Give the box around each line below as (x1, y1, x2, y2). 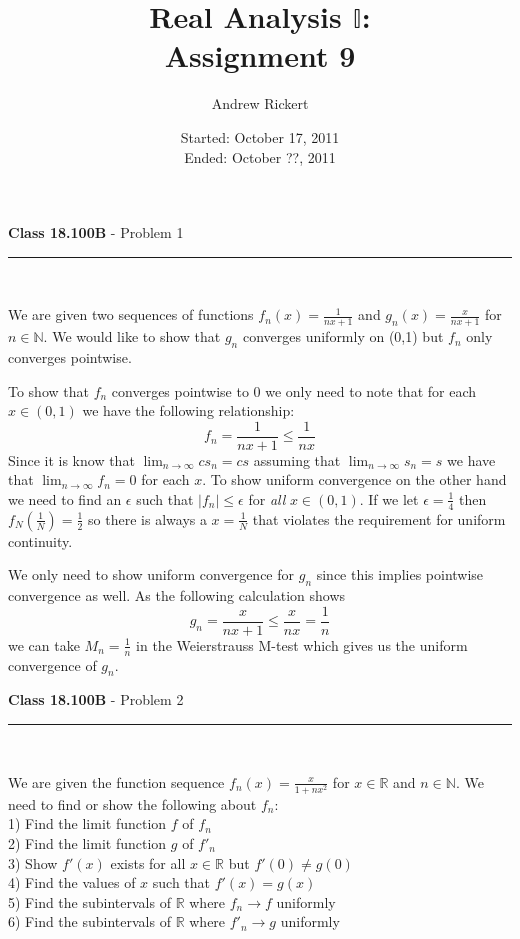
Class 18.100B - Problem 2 (8, 689, 184, 710)
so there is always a (88, 508, 207, 529)
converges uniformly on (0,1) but (242, 326, 444, 347)
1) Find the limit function (8, 813, 167, 834)
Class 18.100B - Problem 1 (8, 222, 184, 243)
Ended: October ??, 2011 (184, 146, 336, 167)
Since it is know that (8, 449, 135, 470)
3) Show (8, 852, 58, 873)
